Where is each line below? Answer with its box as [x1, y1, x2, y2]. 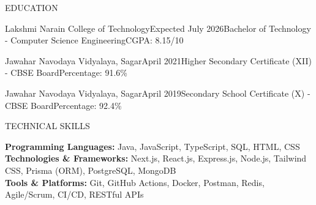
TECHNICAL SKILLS [5, 119, 90, 132]
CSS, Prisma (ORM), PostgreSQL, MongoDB [5, 163, 176, 176]
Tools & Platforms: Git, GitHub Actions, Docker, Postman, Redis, [5, 176, 265, 188]
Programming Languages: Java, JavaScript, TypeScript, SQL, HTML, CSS [5, 140, 300, 152]
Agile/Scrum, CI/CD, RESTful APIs [5, 188, 144, 201]
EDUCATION [5, 1, 58, 13]
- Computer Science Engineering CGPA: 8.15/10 [5, 34, 184, 47]
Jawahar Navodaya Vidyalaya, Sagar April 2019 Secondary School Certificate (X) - [5, 86, 310, 99]
